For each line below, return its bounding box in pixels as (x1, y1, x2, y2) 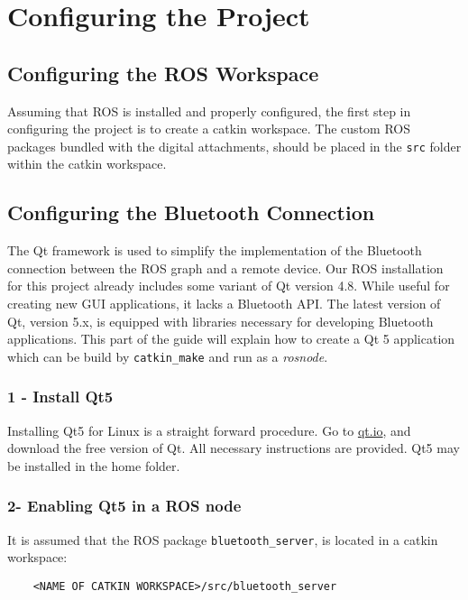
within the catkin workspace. (7, 154, 167, 173)
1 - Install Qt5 (7, 385, 114, 408)
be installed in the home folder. (7, 456, 180, 475)
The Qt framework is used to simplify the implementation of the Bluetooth (7, 241, 422, 260)
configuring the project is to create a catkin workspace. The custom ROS (7, 119, 410, 138)
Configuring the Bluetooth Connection (7, 198, 375, 226)
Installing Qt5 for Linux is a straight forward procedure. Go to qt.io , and (7, 420, 411, 439)
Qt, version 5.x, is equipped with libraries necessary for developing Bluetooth (7, 311, 434, 330)
